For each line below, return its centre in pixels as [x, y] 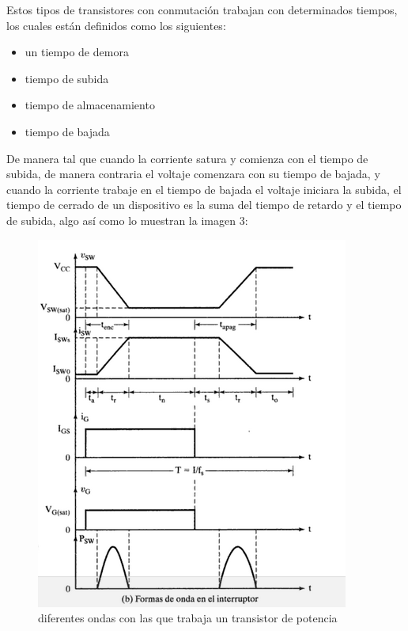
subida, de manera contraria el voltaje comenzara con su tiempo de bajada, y [193, 174]
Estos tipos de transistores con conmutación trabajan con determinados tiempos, [202, 10]
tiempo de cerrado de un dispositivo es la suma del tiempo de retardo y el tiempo [204, 205]
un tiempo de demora [77, 52]
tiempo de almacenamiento [90, 105]
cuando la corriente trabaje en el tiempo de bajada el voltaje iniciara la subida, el [204, 189]
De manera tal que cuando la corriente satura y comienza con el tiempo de [187, 158]
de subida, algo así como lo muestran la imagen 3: [127, 220]
